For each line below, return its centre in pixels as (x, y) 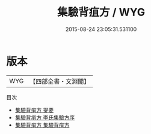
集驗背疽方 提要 (34, 110)
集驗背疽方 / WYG (101, 12)
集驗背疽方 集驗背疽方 (42, 125)
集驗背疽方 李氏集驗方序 (45, 117)
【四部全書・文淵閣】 (60, 81)
